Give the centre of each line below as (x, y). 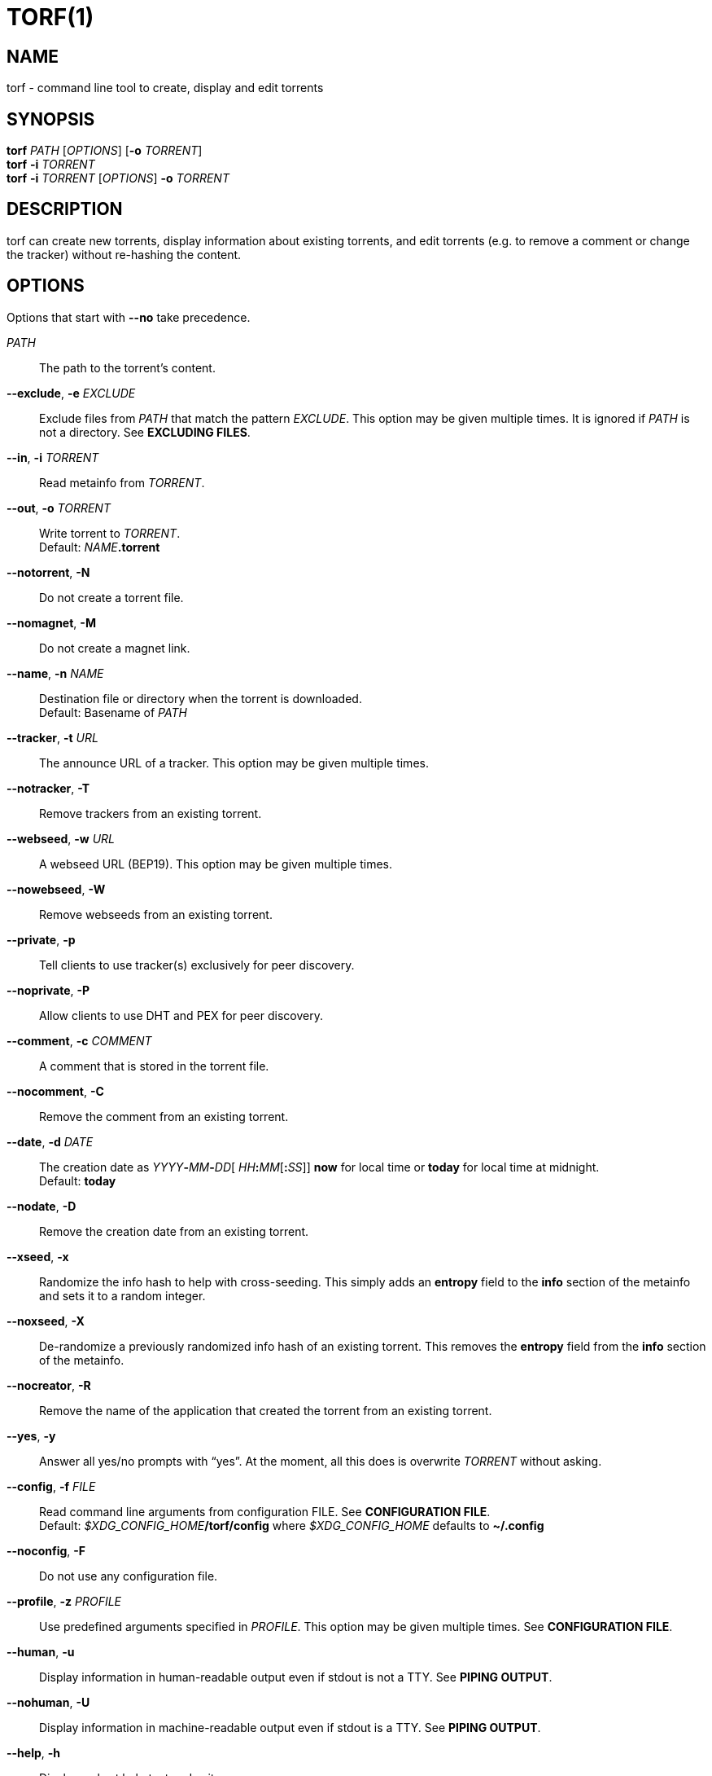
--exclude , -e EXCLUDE (71, 393)
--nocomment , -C (55, 1091)
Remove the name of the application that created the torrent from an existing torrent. (266, 1410)
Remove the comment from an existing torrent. (164, 1116)
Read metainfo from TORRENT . (122, 482)
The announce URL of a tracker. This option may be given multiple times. (234, 763)
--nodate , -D (41, 1206)
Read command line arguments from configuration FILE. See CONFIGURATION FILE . (265, 1511)
